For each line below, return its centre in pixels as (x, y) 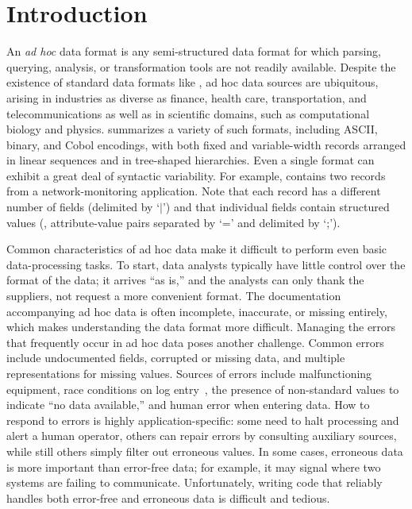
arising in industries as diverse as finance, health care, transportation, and (187, 97)
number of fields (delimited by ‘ (83, 207)
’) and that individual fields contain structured (276, 207)
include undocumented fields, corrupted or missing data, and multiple (176, 358)
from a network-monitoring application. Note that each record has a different (194, 191)
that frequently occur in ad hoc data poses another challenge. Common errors (195, 342)
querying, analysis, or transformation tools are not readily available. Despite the (201, 66)
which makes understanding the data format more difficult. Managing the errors (201, 327)
